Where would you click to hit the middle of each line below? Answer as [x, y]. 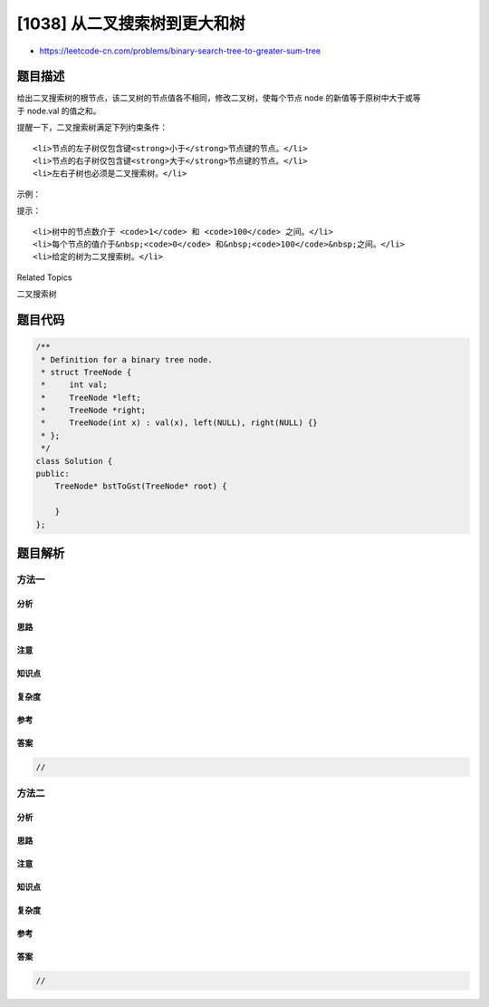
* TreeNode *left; [91, 397]
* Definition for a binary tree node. [127, 359]
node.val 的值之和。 [64, 111]
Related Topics [44, 277]
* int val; [75, 385]
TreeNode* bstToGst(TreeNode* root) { [141, 486]
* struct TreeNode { [86, 372]
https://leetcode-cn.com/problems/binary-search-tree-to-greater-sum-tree [180, 51]
